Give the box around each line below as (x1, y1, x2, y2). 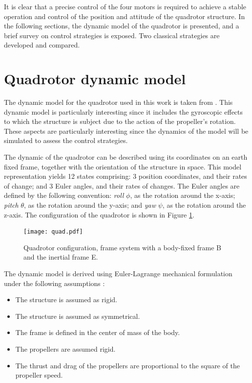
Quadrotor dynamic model (4, 69, 186, 89)
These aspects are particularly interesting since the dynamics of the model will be (4, 125, 249, 136)
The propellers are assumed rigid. (15, 344, 116, 354)
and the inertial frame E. (23, 252, 98, 262)
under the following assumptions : (4, 278, 105, 288)
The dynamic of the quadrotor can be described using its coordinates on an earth (4, 152, 248, 162)
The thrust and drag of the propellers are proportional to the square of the (15, 360, 240, 370)
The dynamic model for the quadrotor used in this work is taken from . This (4, 97, 233, 107)
